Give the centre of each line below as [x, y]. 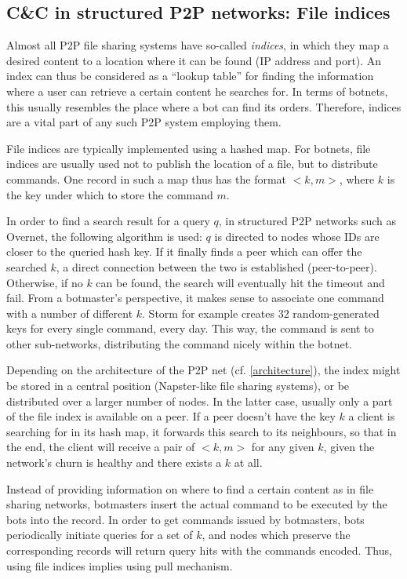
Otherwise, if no [45, 282]
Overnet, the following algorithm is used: [104, 236]
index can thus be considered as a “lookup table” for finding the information [190, 76]
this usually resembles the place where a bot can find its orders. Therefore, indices [204, 106]
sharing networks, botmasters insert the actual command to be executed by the [197, 504]
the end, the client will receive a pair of [101, 447]
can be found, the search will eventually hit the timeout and [240, 282]
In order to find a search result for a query [108, 221]
